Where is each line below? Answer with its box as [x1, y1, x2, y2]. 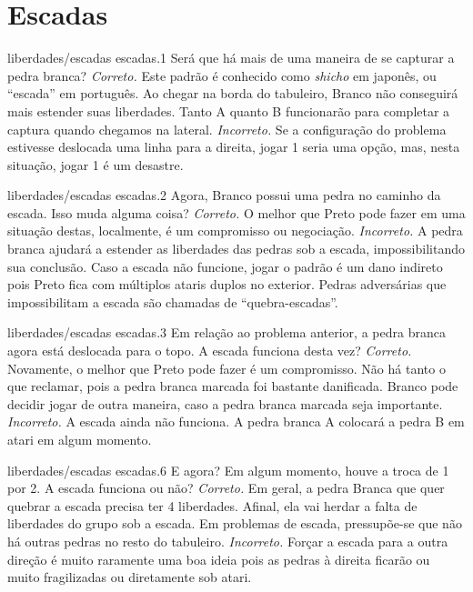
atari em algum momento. [7, 430, 152, 448]
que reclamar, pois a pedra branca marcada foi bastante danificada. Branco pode [7, 376, 458, 396]
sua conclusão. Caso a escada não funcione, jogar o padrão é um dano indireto [7, 256, 443, 276]
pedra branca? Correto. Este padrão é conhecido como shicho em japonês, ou [7, 65, 437, 85]
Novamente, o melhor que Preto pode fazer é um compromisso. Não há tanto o [7, 358, 446, 377]
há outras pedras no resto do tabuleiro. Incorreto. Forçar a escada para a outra [7, 531, 448, 550]
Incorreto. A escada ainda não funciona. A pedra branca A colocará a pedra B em [7, 412, 465, 431]
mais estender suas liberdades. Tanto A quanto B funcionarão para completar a [7, 101, 450, 120]
